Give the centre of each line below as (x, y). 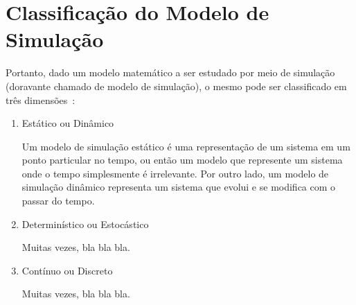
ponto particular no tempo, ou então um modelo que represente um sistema (182, 160)
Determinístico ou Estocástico (85, 224)
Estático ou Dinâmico (68, 123)
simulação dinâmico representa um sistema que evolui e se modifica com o (179, 187)
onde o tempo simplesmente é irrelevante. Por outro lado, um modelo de (175, 173)
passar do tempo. (58, 201)
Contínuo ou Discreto (67, 270)
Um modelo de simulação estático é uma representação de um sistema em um (186, 146)
